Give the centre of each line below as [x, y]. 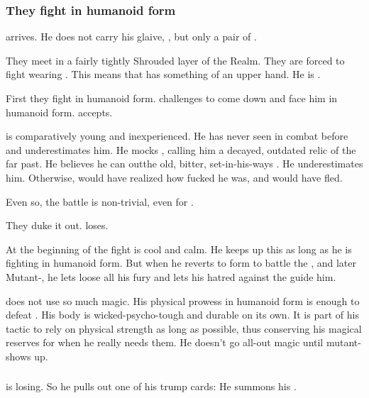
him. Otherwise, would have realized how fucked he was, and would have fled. [174, 177]
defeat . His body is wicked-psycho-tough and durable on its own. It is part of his [182, 315]
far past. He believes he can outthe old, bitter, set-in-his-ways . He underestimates [184, 164]
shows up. [27, 356]
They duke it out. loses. [57, 225]
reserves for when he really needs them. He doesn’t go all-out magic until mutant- [183, 342]
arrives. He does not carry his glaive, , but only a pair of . [131, 37]
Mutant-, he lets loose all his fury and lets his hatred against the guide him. [171, 276]
